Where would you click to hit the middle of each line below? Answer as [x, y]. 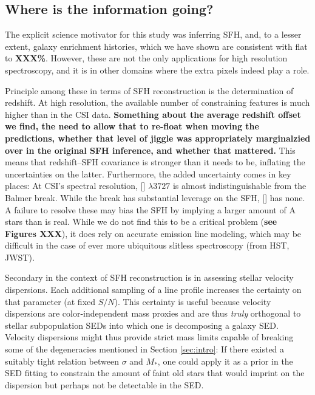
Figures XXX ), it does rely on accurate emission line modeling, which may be [153, 233]
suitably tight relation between [62, 361]
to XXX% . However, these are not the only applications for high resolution [146, 58]
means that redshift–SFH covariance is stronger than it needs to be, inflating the [155, 162]
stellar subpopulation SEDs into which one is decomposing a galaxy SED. [142, 325]
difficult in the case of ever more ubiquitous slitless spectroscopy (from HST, [147, 245]
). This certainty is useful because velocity [193, 301]
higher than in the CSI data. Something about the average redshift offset [153, 114]
